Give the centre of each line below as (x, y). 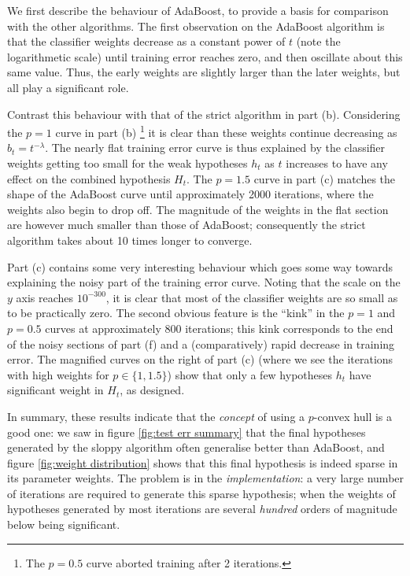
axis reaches (45, 297)
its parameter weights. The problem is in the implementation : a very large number (206, 478)
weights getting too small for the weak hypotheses (127, 163)
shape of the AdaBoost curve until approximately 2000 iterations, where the (190, 194)
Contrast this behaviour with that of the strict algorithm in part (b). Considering (204, 114)
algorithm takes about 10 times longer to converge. (130, 240)
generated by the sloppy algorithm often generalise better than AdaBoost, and (196, 447)
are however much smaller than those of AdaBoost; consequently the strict (187, 225)
